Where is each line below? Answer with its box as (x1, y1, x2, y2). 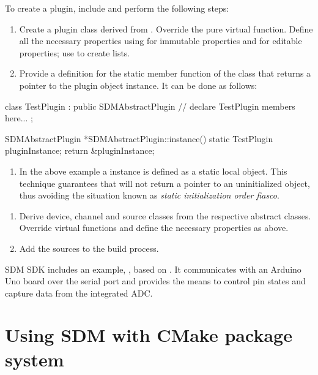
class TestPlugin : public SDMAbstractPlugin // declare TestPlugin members (5, 99, 295, 112)
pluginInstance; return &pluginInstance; (5, 144, 155, 157)
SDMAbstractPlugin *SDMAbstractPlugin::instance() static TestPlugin (5, 132, 273, 145)
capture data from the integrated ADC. (5, 286, 153, 299)
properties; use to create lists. (19, 46, 130, 59)
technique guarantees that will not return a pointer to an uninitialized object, (19, 176, 310, 189)
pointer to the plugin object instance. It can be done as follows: (19, 78, 257, 91)
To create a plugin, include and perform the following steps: (5, 2, 229, 14)
